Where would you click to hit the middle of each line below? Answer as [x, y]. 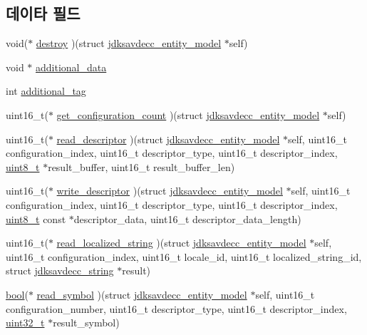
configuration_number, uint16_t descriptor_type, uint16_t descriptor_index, [176, 308]
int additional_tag [46, 91]
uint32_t [25, 323]
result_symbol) [86, 323]
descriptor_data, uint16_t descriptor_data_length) [187, 218]
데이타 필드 [43, 13]
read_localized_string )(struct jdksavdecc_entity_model [181, 243]
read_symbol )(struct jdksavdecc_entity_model [142, 294]
